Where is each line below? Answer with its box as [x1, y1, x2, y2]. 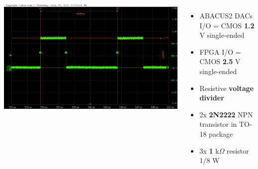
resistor [227, 145, 249, 156]
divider [199, 92, 224, 103]
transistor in [199, 119, 237, 129]
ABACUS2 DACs [199, 10, 253, 20]
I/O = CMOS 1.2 [199, 20, 255, 30]
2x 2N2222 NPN [199, 109, 253, 119]
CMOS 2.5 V [199, 56, 241, 67]
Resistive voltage [199, 83, 254, 93]
